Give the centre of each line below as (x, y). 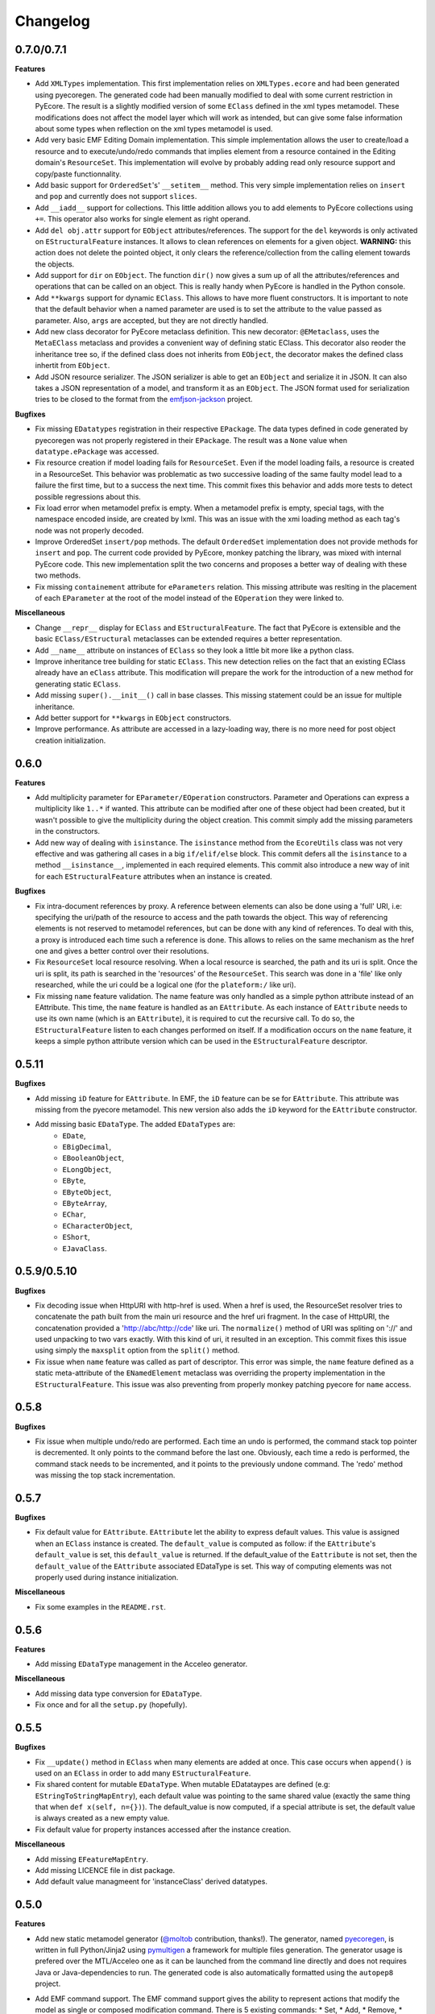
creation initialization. (70, 740)
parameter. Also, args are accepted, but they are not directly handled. (152, 320)
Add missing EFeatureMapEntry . (92, 1859)
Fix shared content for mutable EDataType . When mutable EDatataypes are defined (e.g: (182, 1784)
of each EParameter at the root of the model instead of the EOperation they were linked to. (189, 598)
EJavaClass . (85, 1248)
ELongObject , (87, 1169)
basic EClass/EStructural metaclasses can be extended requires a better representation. (188, 639)
